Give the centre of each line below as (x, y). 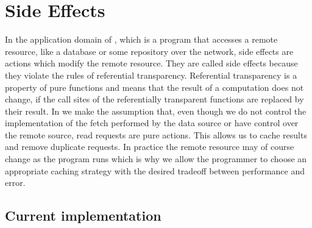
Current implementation (83, 216)
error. (15, 183)
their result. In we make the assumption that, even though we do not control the (156, 111)
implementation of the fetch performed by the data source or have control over (152, 123)
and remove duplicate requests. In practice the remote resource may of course (150, 147)
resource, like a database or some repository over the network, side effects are (149, 51)
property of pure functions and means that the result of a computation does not (154, 87)
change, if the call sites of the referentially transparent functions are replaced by (154, 99)
